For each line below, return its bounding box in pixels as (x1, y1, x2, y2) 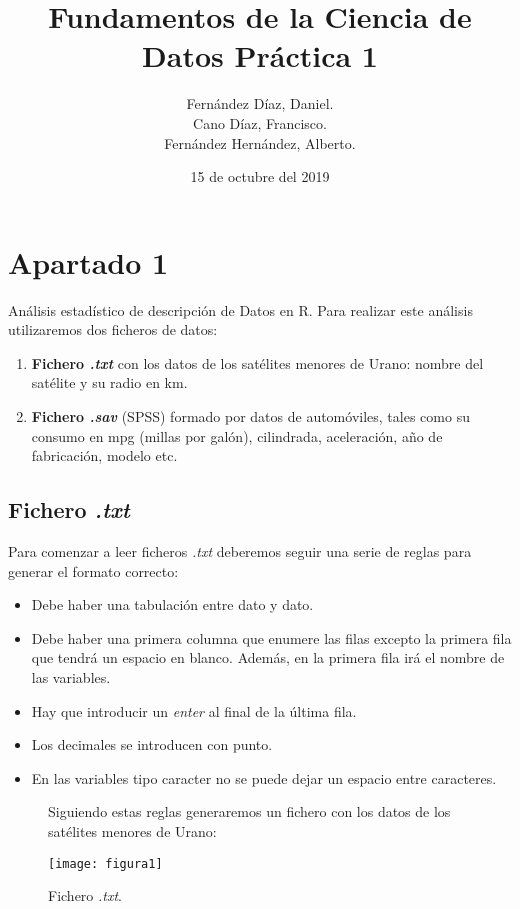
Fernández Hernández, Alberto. (164, 132, 356, 153)
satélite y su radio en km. (31, 372, 188, 393)
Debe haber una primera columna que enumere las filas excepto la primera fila (31, 627, 512, 648)
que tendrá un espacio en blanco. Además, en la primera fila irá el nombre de (31, 647, 505, 668)
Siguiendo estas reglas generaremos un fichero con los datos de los (48, 801, 451, 822)
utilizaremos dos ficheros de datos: (8, 319, 218, 340)
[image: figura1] (48, 856, 163, 871)
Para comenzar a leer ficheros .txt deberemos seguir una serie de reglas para (8, 540, 472, 561)
